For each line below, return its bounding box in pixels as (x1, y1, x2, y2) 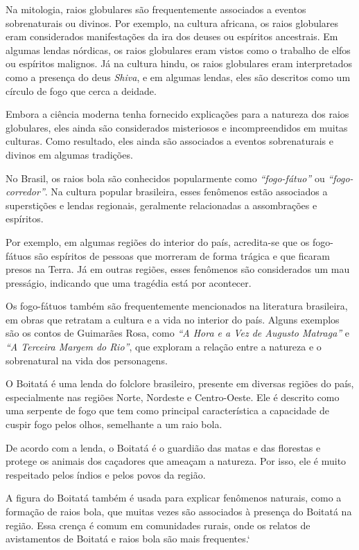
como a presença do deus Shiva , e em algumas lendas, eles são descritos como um (6, 69, 351, 84)
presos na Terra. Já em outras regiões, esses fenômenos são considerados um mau (6, 262, 350, 276)
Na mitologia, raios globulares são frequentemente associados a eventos (6, 2, 306, 16)
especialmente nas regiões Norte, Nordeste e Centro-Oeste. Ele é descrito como (6, 389, 340, 404)
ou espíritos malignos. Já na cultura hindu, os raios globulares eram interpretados (6, 56, 352, 71)
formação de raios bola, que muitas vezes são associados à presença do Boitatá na (6, 504, 352, 518)
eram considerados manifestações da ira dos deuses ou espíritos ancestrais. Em (6, 29, 338, 44)
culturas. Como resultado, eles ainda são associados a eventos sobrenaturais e (6, 134, 333, 148)
